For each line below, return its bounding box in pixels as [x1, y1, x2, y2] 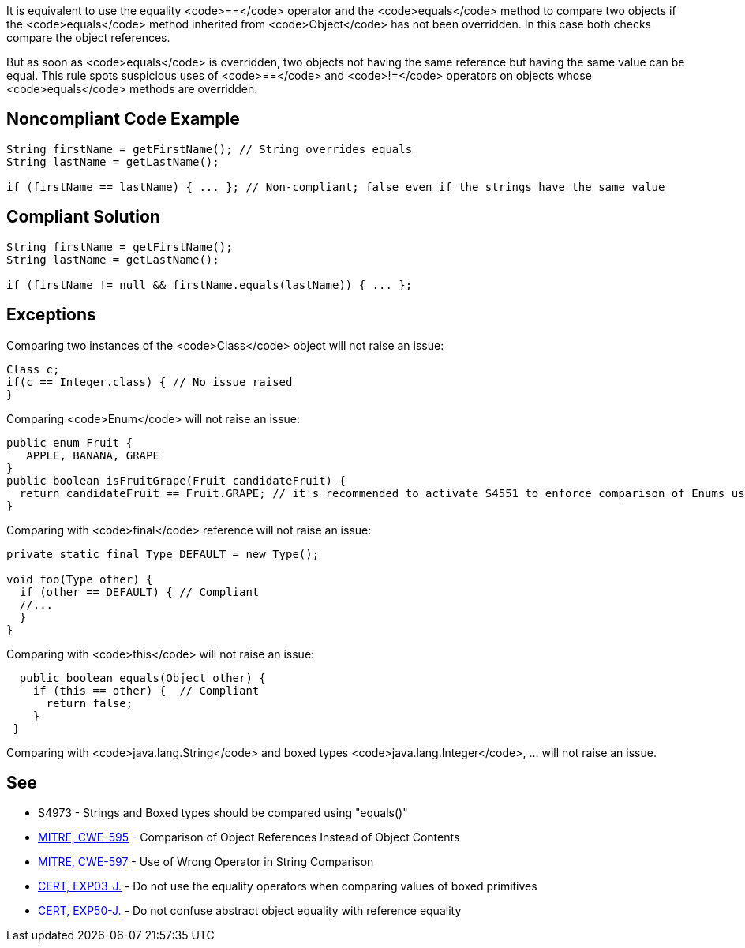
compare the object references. [6, 31, 170, 44]
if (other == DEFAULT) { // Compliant [19, 585, 260, 598]
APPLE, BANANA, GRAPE [26, 448, 159, 462]
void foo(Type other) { [6, 572, 153, 586]
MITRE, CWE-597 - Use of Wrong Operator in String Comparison [38, 855, 374, 869]
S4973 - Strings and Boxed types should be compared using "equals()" [38, 806, 408, 820]
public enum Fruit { [6, 436, 133, 449]
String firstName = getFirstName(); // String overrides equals [6, 142, 413, 156]
